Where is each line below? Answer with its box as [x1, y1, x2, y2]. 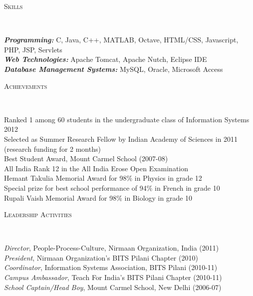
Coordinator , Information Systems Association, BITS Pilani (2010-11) [4, 262, 218, 273]
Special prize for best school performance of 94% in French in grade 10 [4, 182, 220, 193]
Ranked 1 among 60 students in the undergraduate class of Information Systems [4, 114, 250, 124]
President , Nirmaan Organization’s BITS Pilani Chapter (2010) [4, 252, 198, 263]
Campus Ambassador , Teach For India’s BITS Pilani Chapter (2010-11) [4, 272, 222, 283]
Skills [4, 1, 23, 11]
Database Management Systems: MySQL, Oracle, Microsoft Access [4, 63, 223, 74]
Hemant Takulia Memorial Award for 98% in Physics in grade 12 [4, 173, 202, 183]
